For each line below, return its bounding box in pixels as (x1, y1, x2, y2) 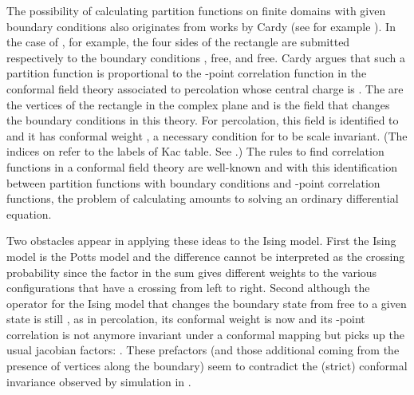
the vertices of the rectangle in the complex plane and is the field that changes (6, 96, 390, 113)
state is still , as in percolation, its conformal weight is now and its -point (6, 310, 365, 327)
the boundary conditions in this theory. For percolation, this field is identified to (6, 112, 399, 128)
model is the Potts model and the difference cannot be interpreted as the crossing (6, 247, 405, 264)
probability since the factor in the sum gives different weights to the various (6, 263, 377, 280)
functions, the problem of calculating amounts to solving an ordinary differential (6, 190, 399, 207)
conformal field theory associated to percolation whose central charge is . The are (6, 80, 404, 97)
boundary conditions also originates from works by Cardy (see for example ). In (6, 18, 396, 34)
